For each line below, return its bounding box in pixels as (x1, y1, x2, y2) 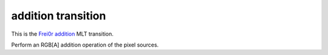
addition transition (11, 9, 106, 22)
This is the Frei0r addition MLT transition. (11, 30, 114, 37)
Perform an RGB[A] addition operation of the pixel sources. (11, 41, 159, 48)
